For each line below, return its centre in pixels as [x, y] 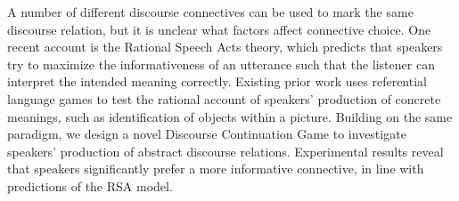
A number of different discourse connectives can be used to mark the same [210, 12]
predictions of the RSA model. [90, 185]
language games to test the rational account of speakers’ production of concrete [224, 98]
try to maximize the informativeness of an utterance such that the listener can [221, 64]
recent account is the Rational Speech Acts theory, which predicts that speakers [225, 47]
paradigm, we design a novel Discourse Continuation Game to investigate [207, 134]
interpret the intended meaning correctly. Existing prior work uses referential [217, 81]
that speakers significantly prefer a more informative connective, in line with [216, 169]
